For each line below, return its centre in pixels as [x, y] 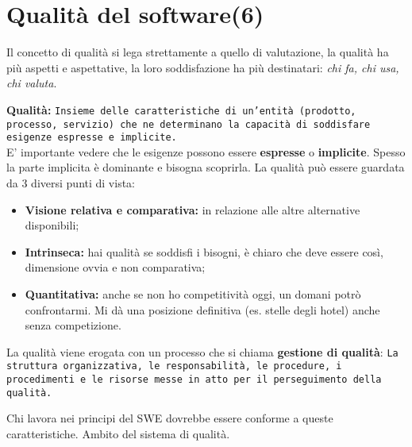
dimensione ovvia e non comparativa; [115, 267]
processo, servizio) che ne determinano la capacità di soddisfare [189, 124]
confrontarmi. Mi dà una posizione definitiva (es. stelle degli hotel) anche [202, 309]
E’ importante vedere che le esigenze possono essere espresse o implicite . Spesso [206, 151]
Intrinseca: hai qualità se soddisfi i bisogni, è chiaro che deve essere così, [204, 251]
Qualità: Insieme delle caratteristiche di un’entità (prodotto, [181, 109]
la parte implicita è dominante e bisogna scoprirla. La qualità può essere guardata [206, 167]
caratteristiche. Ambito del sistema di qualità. [118, 434]
